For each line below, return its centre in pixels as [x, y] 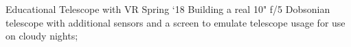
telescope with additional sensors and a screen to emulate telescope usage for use [175, 22]
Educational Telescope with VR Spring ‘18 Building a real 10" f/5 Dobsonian [168, 9]
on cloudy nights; [42, 36]
